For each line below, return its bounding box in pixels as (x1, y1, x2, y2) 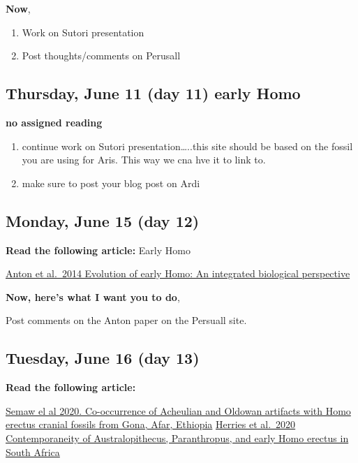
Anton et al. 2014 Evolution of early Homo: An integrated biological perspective (6, 266, 350, 281)
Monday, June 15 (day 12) (6, 210, 200, 231)
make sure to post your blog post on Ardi (22, 175, 200, 190)
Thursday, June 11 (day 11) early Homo (6, 82, 301, 104)
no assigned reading (6, 115, 103, 129)
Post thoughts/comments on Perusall (22, 48, 181, 63)
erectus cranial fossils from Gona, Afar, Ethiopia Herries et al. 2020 (6, 417, 296, 432)
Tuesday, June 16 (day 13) (6, 347, 200, 369)
